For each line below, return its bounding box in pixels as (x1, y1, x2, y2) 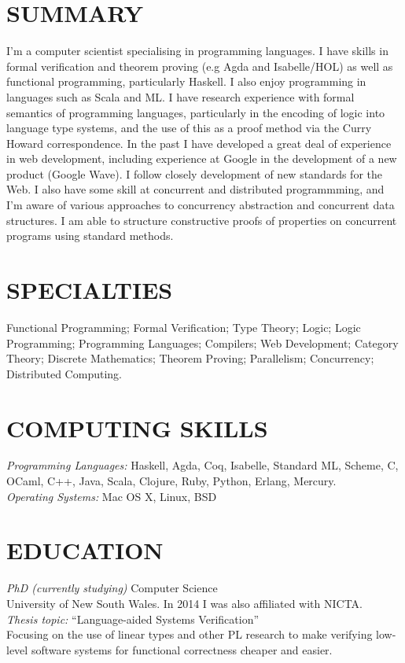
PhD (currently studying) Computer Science (6, 580, 218, 596)
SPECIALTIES (6, 274, 173, 306)
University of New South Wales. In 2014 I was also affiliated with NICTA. (6, 595, 363, 611)
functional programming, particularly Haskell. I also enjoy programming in (6, 73, 366, 90)
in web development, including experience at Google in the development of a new (6, 150, 397, 167)
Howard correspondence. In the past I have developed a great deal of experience (6, 134, 392, 151)
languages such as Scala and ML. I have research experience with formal (6, 88, 355, 105)
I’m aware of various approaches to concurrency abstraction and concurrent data (6, 197, 395, 213)
